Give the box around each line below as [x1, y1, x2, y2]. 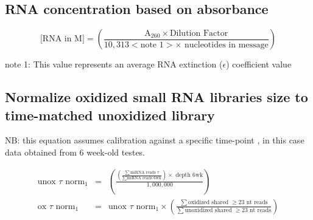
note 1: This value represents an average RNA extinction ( [5, 58, 223, 70]
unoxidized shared [185, 207, 232, 213]
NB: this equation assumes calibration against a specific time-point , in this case [5, 134, 304, 146]
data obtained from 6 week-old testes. [5, 145, 146, 158]
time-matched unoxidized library [5, 105, 215, 124]
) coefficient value [226, 58, 292, 70]
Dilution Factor [169, 29, 228, 38]
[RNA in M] [40, 35, 85, 44]
